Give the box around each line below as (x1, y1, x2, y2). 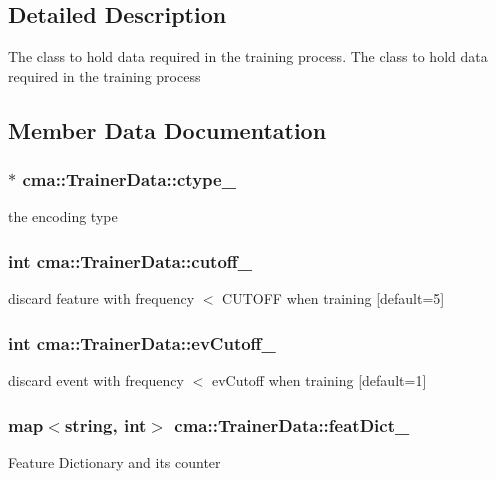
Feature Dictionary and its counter (8, 451, 221, 472)
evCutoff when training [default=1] (211, 370, 427, 391)
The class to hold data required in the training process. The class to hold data (8, 46, 488, 67)
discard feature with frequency (8, 288, 195, 309)
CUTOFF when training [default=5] (222, 288, 445, 309)
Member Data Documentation (8, 114, 327, 145)
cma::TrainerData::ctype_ (22, 167, 236, 192)
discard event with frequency (8, 370, 184, 391)
